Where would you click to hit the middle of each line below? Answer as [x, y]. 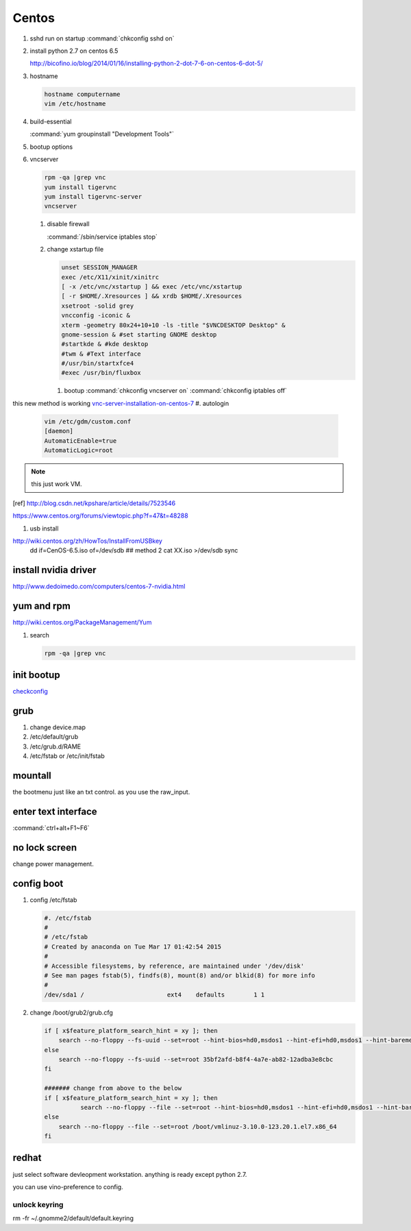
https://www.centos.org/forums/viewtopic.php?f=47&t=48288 [100, 516]
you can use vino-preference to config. [68, 1186]
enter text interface [55, 811]
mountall [32, 776]
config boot [38, 883]
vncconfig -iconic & [96, 316]
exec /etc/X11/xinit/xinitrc [110, 277]
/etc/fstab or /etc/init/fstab [67, 756]
